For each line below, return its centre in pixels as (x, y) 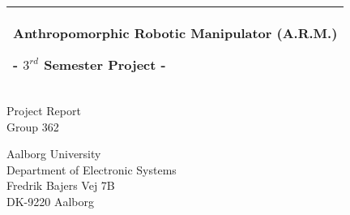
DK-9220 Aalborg (50, 201)
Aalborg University (54, 154)
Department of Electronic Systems (92, 169)
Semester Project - (105, 64)
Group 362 (33, 126)
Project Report (44, 110)
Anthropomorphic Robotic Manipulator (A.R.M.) (175, 33)
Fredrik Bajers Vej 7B (61, 185)
